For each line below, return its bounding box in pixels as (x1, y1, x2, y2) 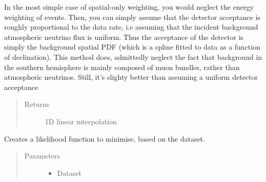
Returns (24, 99, 50, 109)
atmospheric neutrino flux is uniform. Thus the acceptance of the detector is (4, 31, 244, 42)
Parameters (24, 150, 60, 161)
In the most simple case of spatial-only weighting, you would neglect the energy (4, 2, 254, 12)
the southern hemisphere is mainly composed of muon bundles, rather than (4, 61, 240, 72)
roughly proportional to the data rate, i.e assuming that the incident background (4, 21, 258, 32)
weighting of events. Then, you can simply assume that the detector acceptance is (4, 11, 261, 22)
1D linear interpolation (45, 116, 117, 126)
